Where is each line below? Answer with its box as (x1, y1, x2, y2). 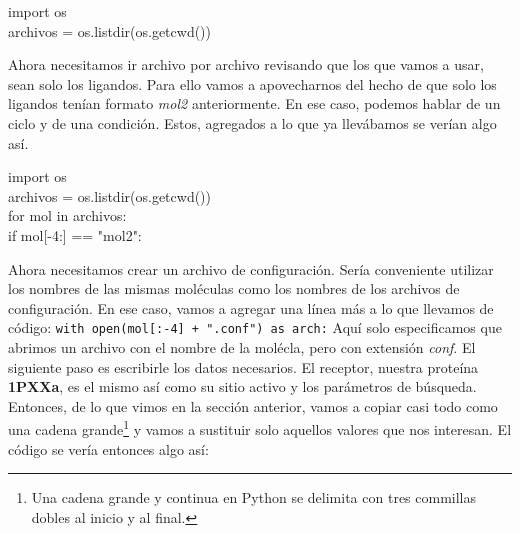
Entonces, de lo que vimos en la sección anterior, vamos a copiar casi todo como (8, 395, 498, 416)
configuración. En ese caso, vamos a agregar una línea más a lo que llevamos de (8, 297, 494, 318)
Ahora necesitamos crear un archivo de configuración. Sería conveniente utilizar (8, 258, 494, 279)
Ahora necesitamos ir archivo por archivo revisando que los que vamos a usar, (8, 54, 484, 75)
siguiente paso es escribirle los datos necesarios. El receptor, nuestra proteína (8, 356, 479, 377)
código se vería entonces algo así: (8, 438, 209, 459)
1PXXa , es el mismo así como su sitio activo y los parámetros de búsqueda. (8, 376, 477, 397)
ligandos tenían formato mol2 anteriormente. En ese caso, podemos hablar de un (8, 93, 501, 114)
